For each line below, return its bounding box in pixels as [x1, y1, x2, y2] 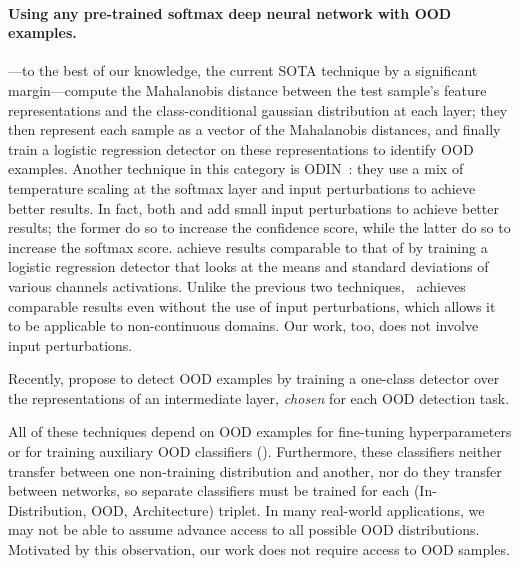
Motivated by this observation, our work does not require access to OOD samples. [8, 539, 510, 560]
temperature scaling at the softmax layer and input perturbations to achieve [8, 177, 476, 198]
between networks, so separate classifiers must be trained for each [8, 480, 410, 501]
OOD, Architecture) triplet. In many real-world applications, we [91, 499, 485, 520]
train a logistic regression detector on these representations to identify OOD [8, 138, 474, 159]
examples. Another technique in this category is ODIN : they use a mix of [8, 158, 464, 179]
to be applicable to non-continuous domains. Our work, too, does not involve [8, 315, 479, 336]
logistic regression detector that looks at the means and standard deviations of [8, 256, 489, 277]
